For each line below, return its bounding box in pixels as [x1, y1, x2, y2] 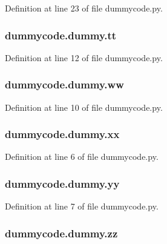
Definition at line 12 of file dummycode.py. [5, 51, 163, 64]
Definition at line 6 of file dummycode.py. [5, 150, 159, 163]
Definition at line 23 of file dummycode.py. [5, 2, 163, 14]
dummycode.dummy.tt [5, 27, 117, 42]
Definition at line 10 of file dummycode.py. [5, 101, 163, 113]
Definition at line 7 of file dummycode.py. [5, 200, 159, 213]
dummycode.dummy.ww [5, 77, 124, 92]
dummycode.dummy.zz [5, 225, 118, 240]
